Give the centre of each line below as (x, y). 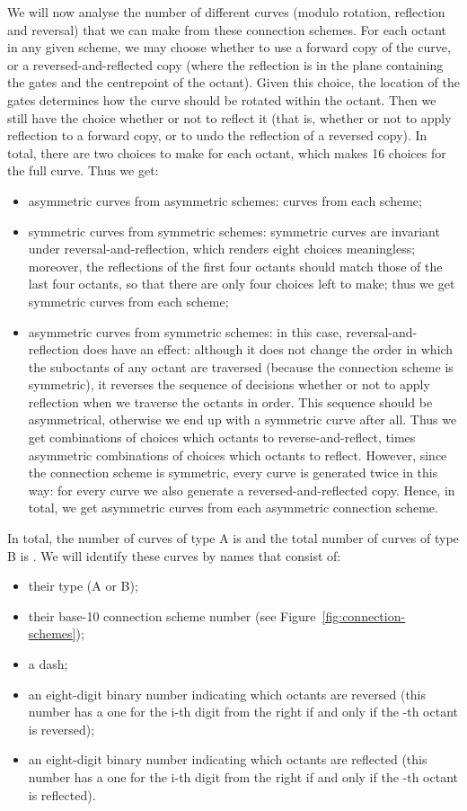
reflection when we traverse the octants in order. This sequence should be (230, 401)
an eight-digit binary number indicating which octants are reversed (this (227, 694)
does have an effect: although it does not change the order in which (268, 349)
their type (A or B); (83, 586)
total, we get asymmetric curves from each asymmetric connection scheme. (233, 508)
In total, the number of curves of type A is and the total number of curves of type (233, 538)
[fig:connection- (364, 615)
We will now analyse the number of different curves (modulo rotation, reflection (226, 12)
